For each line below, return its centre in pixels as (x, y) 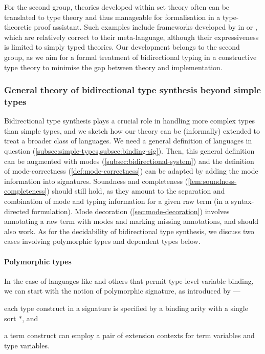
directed (17, 211)
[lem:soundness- (212, 181)
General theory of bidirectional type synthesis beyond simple (132, 90)
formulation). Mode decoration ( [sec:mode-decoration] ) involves (130, 211)
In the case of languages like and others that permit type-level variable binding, (129, 280)
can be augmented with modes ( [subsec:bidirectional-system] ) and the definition (129, 161)
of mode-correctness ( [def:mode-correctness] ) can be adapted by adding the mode (131, 171)
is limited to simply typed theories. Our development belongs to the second (122, 47)
